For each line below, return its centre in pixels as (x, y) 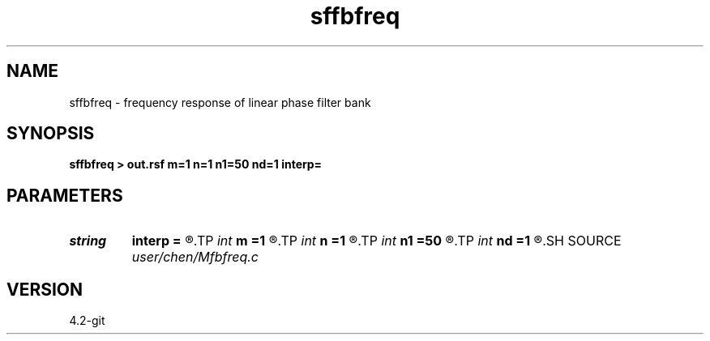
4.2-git (87, 321)
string (88, 241)
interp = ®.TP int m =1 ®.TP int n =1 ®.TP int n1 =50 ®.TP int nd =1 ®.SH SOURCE (376, 241)
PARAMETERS (65, 195)
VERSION (45, 289)
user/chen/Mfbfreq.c (195, 257)
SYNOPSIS (51, 134)
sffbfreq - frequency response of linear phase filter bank (220, 102)
